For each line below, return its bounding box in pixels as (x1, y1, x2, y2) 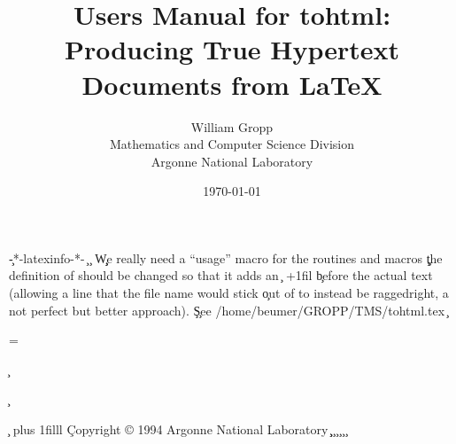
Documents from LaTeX (81, 66, 383, 102)
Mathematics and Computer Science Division (109, 135, 355, 153)
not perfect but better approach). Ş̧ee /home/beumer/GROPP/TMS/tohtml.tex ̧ (9, 300, 448, 319)
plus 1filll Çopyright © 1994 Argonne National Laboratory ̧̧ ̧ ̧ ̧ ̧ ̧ (12, 420, 347, 439)
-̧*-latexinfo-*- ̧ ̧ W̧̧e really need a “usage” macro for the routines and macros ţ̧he (9, 248, 443, 267)
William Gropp (190, 117, 274, 136)
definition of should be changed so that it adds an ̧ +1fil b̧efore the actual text (9, 266, 433, 284)
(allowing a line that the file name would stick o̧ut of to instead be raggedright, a (9, 284, 449, 302)
